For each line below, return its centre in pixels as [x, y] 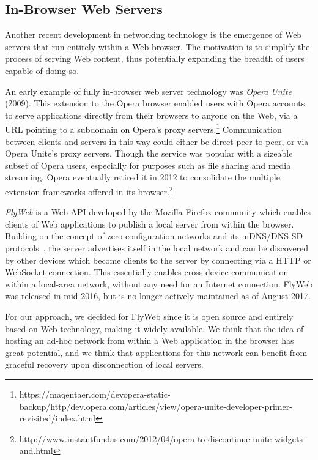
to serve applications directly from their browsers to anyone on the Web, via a [151, 115]
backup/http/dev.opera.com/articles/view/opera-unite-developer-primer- [156, 406]
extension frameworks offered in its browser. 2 [89, 190]
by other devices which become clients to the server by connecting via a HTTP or [158, 260]
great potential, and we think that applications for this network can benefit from [156, 352]
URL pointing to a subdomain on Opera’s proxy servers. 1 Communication [143, 128]
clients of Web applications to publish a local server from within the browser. [150, 224]
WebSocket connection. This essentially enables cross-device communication [147, 272]
